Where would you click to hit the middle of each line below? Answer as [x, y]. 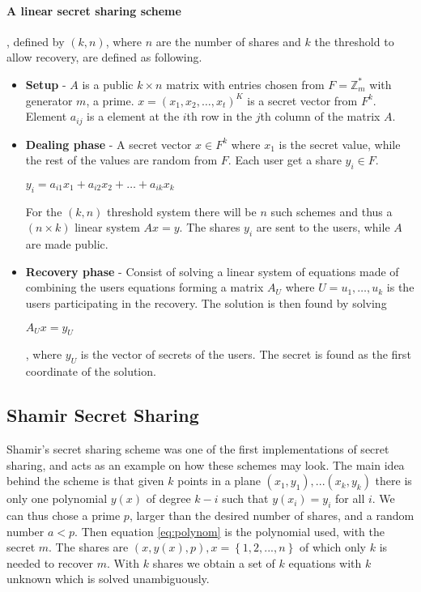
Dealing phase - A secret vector [108, 144]
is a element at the [133, 116]
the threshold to [354, 41]
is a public [108, 84]
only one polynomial [57, 498]
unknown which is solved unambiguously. [108, 579]
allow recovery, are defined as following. [104, 57]
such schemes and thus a [332, 211]
